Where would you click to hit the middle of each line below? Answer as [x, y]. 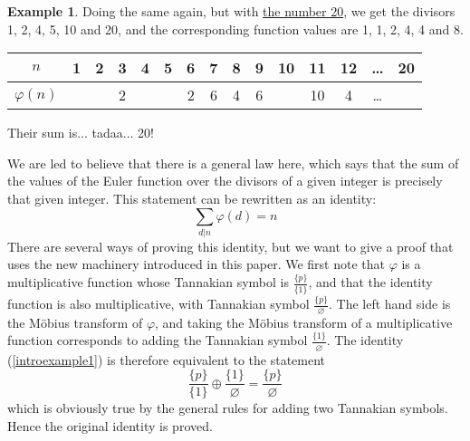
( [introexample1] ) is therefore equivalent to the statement [167, 359]
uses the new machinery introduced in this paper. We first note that [196, 264]
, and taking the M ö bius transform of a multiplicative [304, 322]
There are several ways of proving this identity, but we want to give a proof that [230, 246]
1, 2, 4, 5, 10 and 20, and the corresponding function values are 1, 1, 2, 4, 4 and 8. [235, 29]
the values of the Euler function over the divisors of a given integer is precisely [225, 181]
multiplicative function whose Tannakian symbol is [148, 282]
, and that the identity [370, 282]
